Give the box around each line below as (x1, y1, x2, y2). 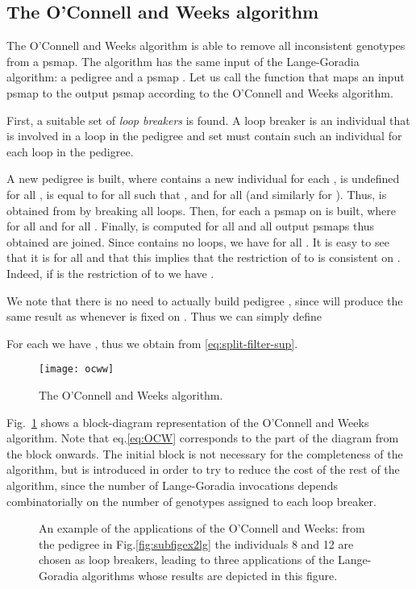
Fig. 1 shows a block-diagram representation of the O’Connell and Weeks (6, 413, 369, 430)
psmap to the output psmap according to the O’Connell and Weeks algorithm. (6, 84, 393, 101)
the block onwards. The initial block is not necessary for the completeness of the (6, 445, 403, 462)
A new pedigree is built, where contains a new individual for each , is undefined (6, 170, 400, 187)
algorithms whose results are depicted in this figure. (81, 566, 338, 583)
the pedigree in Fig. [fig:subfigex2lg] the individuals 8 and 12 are (39, 535, 354, 552)
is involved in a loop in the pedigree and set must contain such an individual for (6, 127, 402, 144)
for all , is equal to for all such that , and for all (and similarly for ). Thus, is (6, 185, 387, 202)
